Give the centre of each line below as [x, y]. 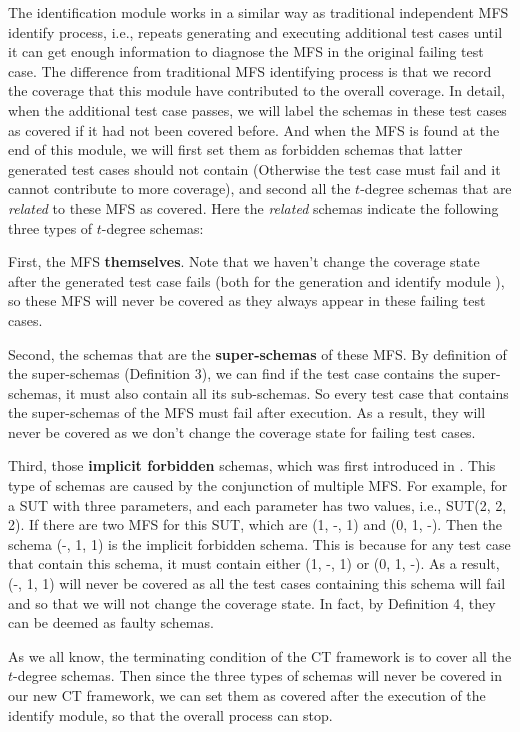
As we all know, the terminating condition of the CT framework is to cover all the [260, 655]
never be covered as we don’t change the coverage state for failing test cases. [242, 431]
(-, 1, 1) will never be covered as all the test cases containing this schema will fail [257, 583]
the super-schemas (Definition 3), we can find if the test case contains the [233, 373]
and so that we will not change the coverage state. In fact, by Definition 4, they [252, 602]
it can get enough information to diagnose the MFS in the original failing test [246, 51]
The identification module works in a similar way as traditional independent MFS [258, 12]
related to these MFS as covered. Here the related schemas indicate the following [253, 207]
